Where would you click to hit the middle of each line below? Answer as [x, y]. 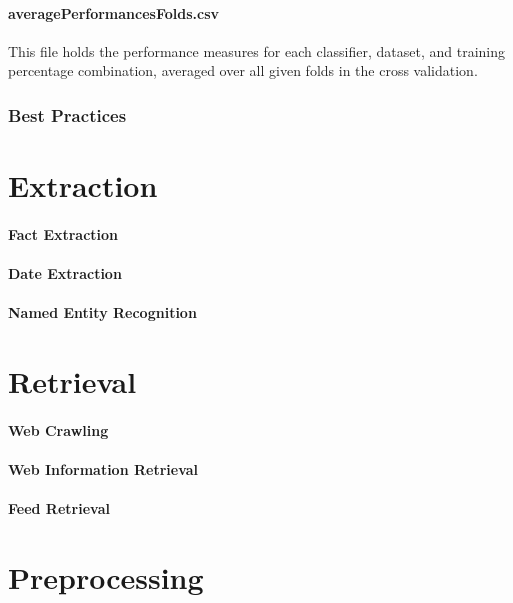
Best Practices [67, 114]
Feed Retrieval [59, 508]
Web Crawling [58, 429]
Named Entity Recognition [102, 312]
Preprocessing [106, 576]
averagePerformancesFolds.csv [114, 12]
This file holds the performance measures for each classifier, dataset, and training [256, 50]
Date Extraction [65, 272]
